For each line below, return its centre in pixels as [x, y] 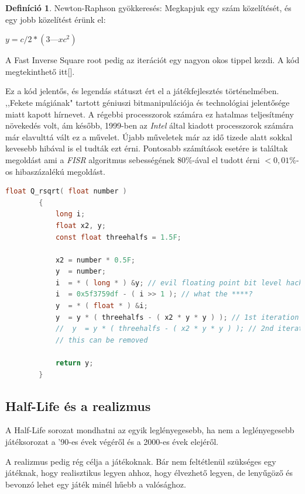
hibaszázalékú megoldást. [60, 171]
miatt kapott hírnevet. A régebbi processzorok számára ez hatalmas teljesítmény [150, 114]
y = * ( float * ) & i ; [102, 306]
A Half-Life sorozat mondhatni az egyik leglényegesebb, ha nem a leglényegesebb [150, 430]
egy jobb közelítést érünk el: [56, 19]
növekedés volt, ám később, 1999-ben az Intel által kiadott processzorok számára [150, 125]
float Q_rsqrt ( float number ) [66, 191]
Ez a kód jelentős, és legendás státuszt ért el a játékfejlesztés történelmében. [142, 91]
